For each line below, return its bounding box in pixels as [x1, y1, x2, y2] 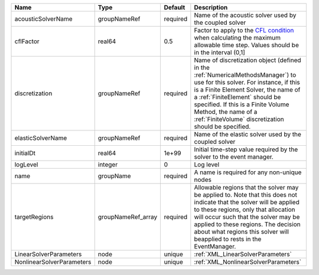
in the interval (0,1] [194, 48, 245, 56]
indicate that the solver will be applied [194, 198, 300, 206]
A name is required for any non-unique [194, 168, 302, 176]
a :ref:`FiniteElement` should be [194, 93, 281, 101]
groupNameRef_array [97, 213, 158, 221]
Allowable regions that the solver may [194, 184, 299, 191]
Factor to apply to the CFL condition [194, 27, 294, 34]
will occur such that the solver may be [194, 213, 300, 221]
